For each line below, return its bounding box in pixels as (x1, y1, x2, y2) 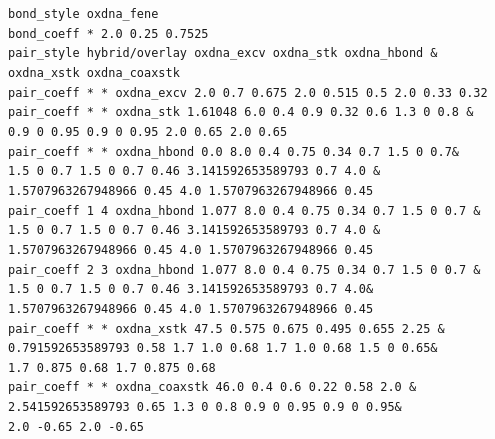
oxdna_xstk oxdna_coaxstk (8, 65, 180, 80)
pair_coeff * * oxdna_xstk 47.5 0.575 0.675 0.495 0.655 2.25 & (8, 321, 445, 336)
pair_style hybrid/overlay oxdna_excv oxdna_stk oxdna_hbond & (8, 46, 438, 61)
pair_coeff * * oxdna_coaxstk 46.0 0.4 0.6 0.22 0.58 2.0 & (8, 380, 417, 395)
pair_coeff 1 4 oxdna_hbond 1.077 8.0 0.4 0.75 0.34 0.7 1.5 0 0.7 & (8, 203, 481, 218)
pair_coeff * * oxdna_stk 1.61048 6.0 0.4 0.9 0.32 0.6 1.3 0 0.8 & (8, 105, 474, 120)
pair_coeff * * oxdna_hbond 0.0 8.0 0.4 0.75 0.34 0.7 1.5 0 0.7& (8, 144, 460, 159)
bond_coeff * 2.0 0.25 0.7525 (8, 26, 209, 41)
